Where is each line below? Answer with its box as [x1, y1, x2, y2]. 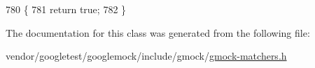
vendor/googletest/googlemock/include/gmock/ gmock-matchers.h [6, 49, 287, 63]
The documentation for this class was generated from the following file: [6, 25, 310, 40]
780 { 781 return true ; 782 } [6, 2, 127, 16]
